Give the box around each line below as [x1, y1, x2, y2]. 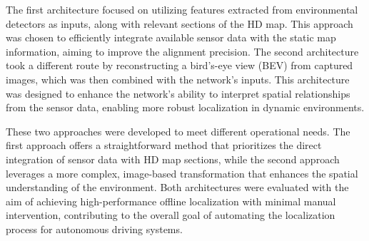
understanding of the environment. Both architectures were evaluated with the [6, 180, 349, 195]
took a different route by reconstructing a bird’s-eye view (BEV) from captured [6, 58, 353, 73]
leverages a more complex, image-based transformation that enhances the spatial [6, 165, 358, 180]
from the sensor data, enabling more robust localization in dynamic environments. [6, 100, 365, 115]
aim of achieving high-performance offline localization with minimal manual [6, 193, 336, 208]
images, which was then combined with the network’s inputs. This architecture [6, 71, 350, 86]
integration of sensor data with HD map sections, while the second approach [6, 151, 340, 166]
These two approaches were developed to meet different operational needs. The [6, 123, 350, 138]
